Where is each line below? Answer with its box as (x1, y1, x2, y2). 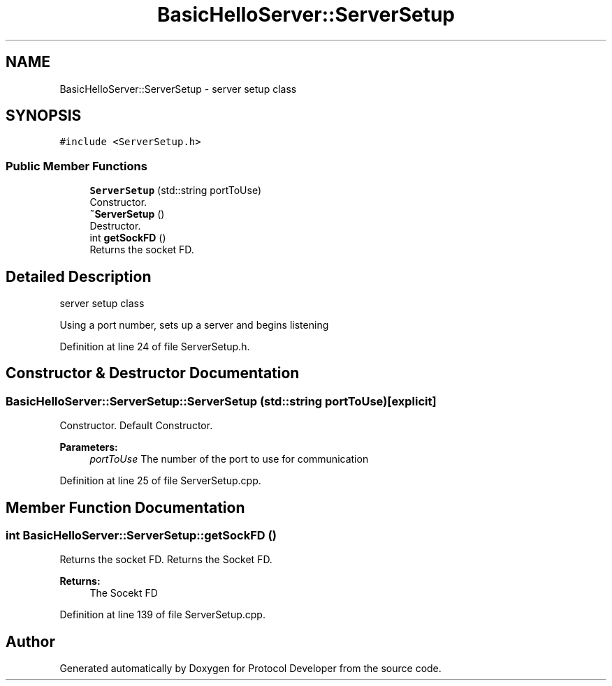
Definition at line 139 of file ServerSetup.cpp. (59, 609, 265, 621)
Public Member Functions (6, 158, 147, 173)
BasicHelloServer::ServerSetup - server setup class (59, 82, 297, 95)
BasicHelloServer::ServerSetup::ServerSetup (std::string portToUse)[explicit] (6, 394, 437, 408)
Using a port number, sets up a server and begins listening (59, 319, 329, 331)
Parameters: (59, 441, 118, 454)
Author (6, 632, 55, 650)
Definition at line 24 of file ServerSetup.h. (59, 341, 250, 353)
